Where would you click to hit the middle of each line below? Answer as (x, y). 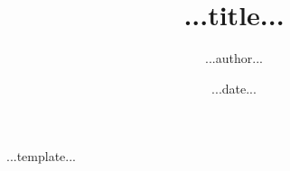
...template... (42, 156)
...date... (234, 88)
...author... (234, 58)
